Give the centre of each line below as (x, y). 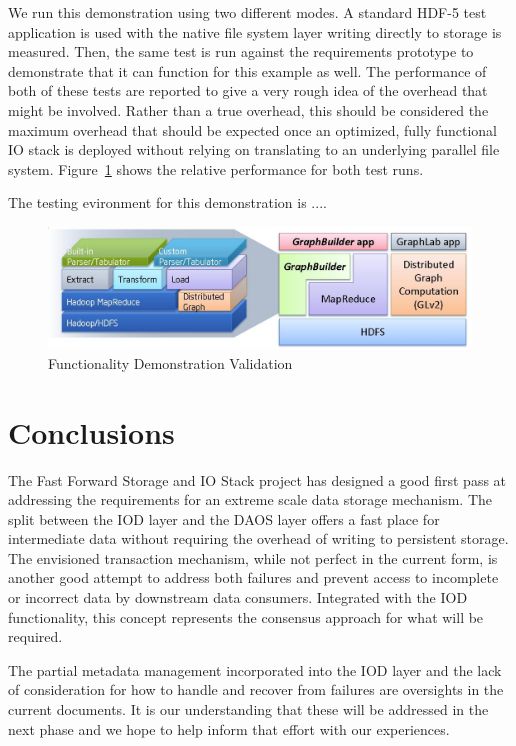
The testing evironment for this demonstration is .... (167, 202)
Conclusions (91, 431)
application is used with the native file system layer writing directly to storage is (255, 31)
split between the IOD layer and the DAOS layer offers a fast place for (224, 518)
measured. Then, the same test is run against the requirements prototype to (241, 51)
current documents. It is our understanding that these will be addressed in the (248, 709)
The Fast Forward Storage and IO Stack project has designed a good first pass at (257, 479)
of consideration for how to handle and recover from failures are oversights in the (256, 689)
